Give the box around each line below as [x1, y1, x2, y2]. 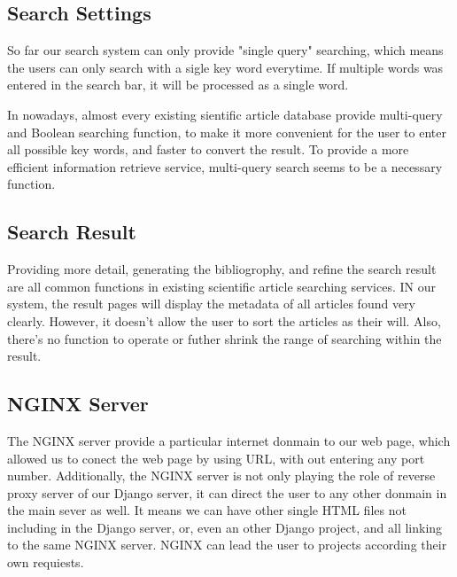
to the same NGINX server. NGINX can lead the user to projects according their [7, 535, 447, 554]
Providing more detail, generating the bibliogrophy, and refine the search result [7, 260, 437, 278]
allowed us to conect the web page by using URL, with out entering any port [7, 448, 425, 467]
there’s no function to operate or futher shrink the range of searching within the [7, 329, 442, 347]
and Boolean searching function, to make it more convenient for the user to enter [7, 122, 446, 141]
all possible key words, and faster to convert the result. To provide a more [7, 140, 409, 159]
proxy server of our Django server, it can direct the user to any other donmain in [7, 483, 447, 502]
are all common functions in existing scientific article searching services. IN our [7, 277, 437, 295]
